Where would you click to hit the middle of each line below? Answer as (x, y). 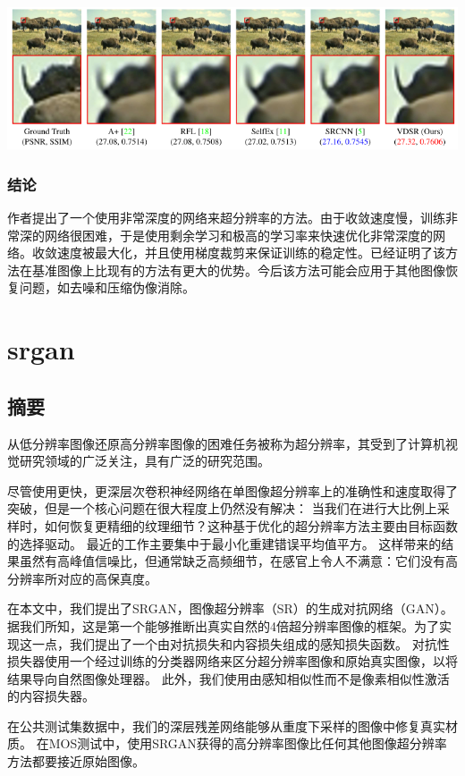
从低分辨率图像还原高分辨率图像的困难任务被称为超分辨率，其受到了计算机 (226, 443)
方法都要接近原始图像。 (76, 761)
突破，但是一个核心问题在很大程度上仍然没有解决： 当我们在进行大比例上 (222, 508)
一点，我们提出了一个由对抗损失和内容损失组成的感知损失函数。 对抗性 (241, 643)
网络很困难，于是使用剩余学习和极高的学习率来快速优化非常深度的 (238, 235)
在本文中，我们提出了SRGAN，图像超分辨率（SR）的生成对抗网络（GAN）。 (230, 608)
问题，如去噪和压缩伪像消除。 (107, 287)
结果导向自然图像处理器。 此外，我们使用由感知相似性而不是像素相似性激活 (228, 678)
